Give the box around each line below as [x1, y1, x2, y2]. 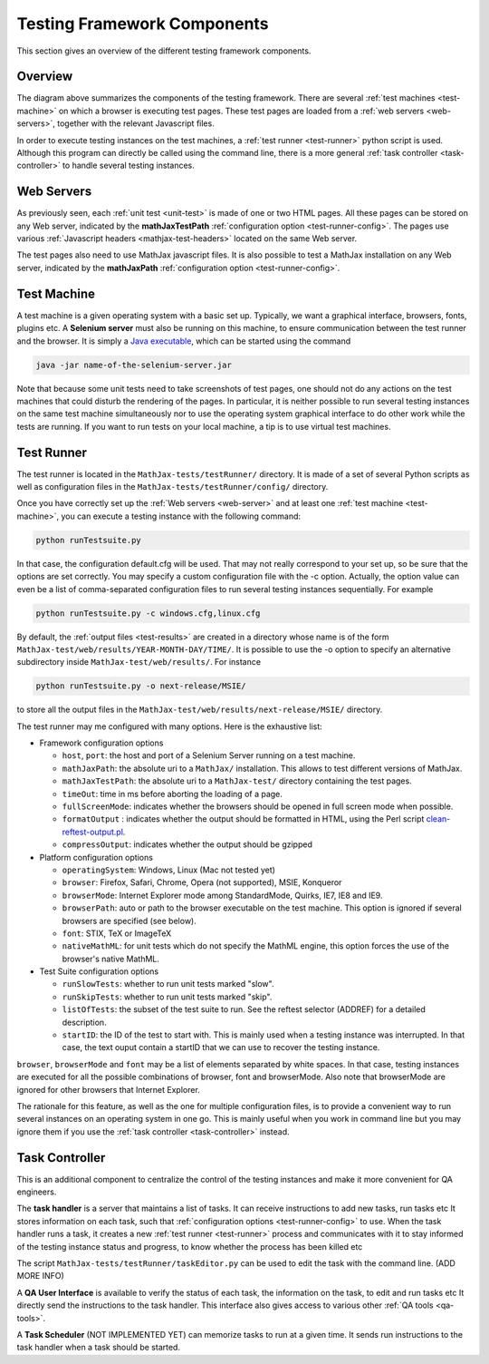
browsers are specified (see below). [62, 915, 197, 926]
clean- [426, 814, 451, 824]
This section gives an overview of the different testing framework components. [16, 45, 312, 56]
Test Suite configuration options [39, 966, 159, 977]
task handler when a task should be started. [16, 1342, 181, 1353]
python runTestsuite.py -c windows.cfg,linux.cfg [35, 608, 261, 619]
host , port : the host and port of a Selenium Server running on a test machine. [62, 750, 356, 761]
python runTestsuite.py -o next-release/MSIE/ [35, 681, 246, 691]
